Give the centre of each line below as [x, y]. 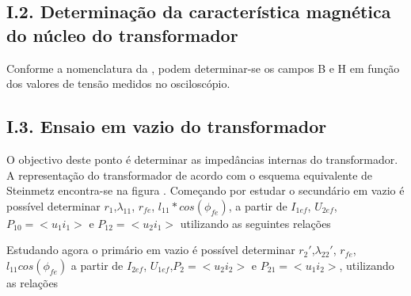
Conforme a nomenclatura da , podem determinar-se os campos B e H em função [203, 68]
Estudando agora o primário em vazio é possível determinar [151, 250]
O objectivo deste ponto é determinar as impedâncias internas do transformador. [202, 159]
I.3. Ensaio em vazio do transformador [167, 126]
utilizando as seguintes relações [255, 223]
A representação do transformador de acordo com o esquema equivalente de [190, 175]
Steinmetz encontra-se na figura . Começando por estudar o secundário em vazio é [205, 190]
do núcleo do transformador [122, 34]
